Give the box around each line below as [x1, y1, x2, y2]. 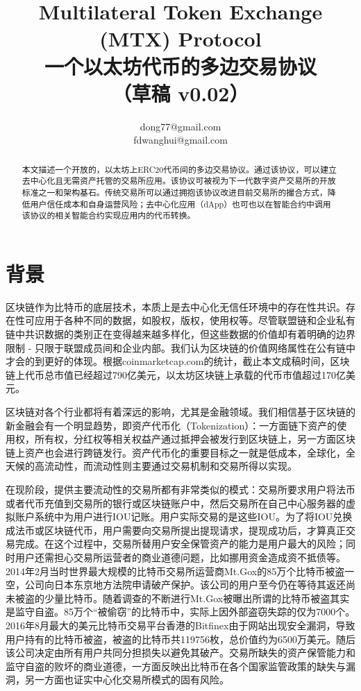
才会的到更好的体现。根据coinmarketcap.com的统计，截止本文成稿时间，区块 [6, 354, 350, 368]
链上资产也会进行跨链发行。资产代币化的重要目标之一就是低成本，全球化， [6, 445, 346, 459]
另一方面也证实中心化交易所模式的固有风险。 [24, 672, 229, 687]
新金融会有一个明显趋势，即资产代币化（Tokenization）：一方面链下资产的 [6, 418, 337, 432]
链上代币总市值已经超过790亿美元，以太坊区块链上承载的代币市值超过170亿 [6, 367, 346, 382]
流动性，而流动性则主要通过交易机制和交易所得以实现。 [44, 459, 297, 473]
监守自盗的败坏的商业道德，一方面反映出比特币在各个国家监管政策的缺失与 [6, 658, 346, 673]
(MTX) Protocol [99, 24, 262, 53]
